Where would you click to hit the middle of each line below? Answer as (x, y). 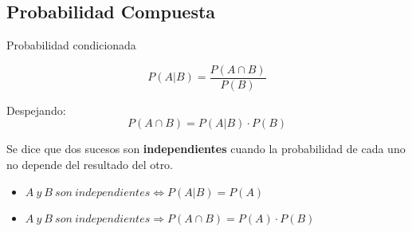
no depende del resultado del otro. (90, 165)
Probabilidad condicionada (71, 45)
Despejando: (36, 110)
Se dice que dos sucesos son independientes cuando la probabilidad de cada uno (206, 149)
